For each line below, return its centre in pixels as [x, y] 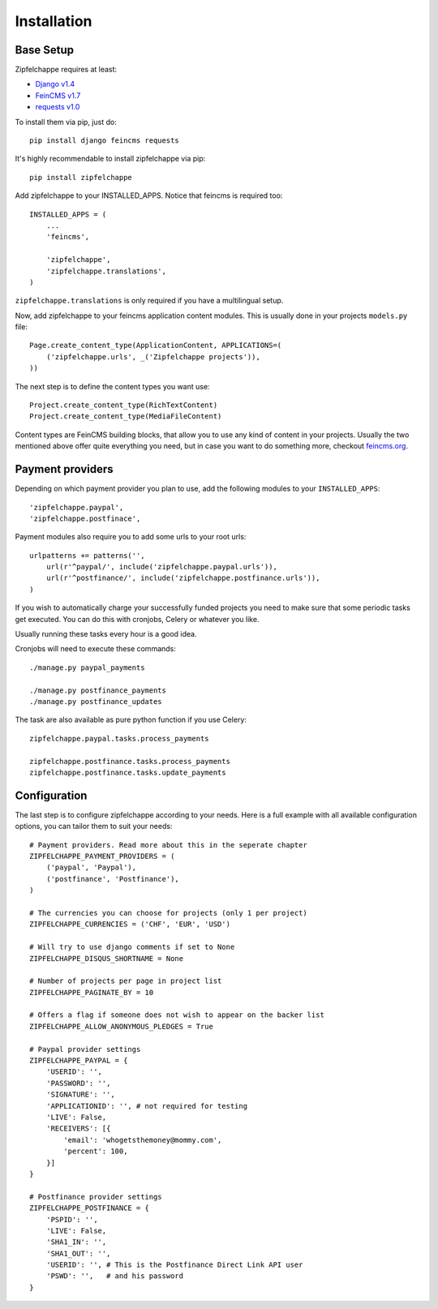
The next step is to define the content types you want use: [112, 386]
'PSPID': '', [72, 1219]
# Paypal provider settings [85, 1049]
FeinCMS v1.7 [58, 95]
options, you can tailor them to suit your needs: [94, 826]
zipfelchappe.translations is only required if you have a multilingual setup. [149, 301]
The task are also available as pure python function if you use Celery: [131, 720]
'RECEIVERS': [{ [78, 1129]
